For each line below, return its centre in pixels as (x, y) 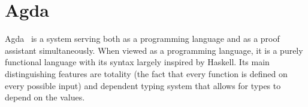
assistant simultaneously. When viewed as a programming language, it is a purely (154, 50)
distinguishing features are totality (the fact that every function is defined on (146, 73)
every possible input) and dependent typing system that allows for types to (143, 85)
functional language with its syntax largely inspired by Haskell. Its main (137, 62)
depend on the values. (45, 97)
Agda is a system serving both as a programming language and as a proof (142, 39)
